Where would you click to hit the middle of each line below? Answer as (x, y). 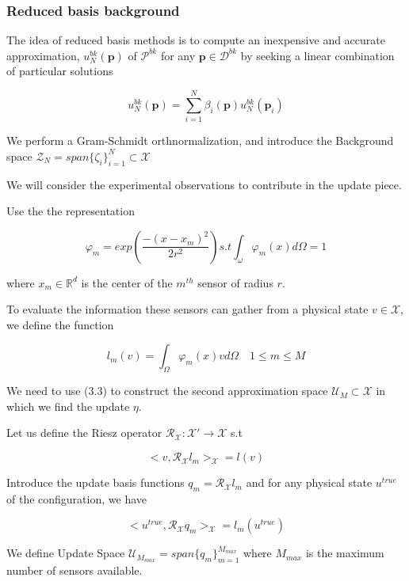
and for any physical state (309, 482)
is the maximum (345, 553)
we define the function (60, 324)
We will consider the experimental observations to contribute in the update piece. (204, 184)
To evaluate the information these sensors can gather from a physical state (187, 309)
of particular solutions (60, 71)
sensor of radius (235, 282)
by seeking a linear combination (317, 55)
